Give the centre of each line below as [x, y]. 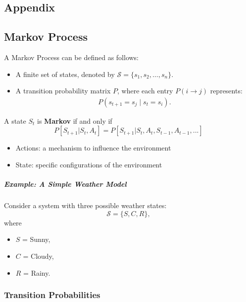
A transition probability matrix [63, 91]
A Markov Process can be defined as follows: [72, 57]
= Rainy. [37, 272]
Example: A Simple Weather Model [65, 184]
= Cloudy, [38, 256]
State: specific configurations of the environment [89, 164]
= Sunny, [36, 239]
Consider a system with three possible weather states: [85, 205]
